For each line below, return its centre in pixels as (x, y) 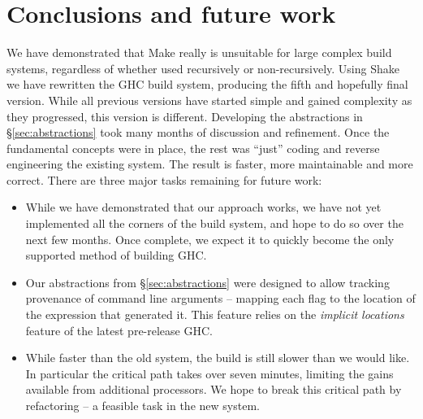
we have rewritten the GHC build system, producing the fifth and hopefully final (207, 84)
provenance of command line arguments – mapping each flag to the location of (220, 298)
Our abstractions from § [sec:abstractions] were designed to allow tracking (207, 282)
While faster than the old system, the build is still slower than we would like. (218, 358)
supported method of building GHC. (116, 255)
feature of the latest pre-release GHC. (119, 330)
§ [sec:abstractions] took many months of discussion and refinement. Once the (198, 132)
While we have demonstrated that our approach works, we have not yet (203, 207)
